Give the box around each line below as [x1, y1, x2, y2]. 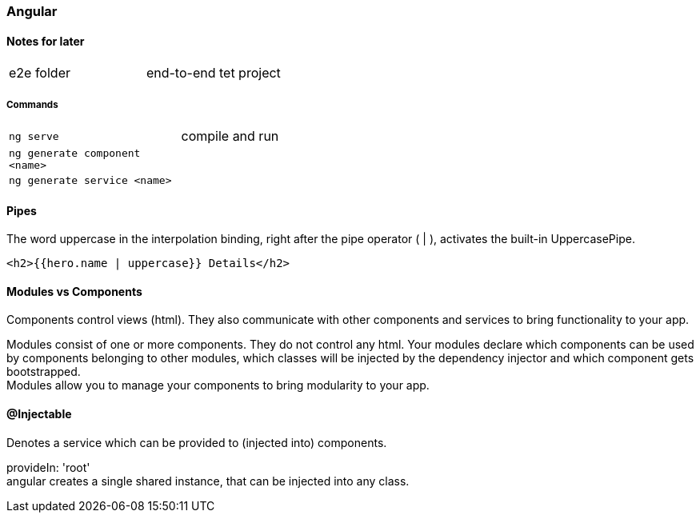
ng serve [9, 130, 59, 142]
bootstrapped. [6, 365, 81, 379]
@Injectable [6, 407, 72, 421]
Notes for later [6, 34, 85, 48]
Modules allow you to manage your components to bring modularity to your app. [6, 378, 430, 393]
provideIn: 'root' [6, 460, 90, 474]
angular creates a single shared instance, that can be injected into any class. [6, 473, 410, 488]
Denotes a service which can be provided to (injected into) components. [6, 435, 387, 449]
